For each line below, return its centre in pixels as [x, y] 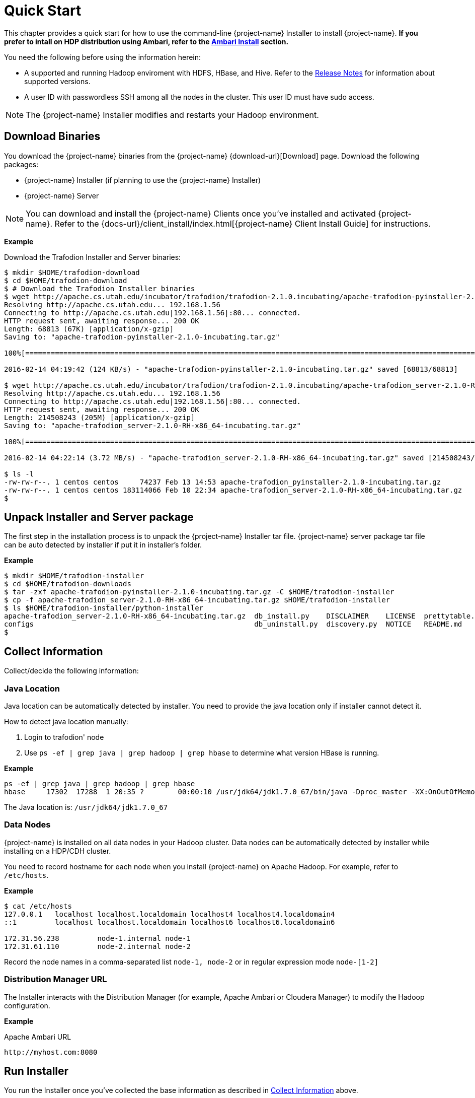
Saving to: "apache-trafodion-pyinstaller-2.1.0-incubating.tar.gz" [142, 337]
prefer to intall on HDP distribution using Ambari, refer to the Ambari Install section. [146, 41]
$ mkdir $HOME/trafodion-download [72, 272]
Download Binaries [52, 136]
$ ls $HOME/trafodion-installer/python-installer [104, 608]
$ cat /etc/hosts [38, 906]
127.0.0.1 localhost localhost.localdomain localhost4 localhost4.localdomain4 [170, 914]
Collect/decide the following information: [71, 671]
